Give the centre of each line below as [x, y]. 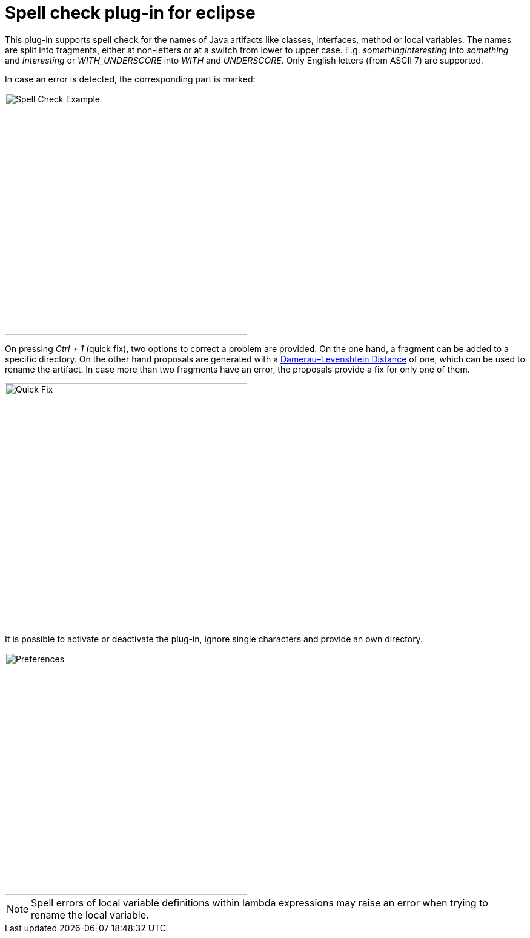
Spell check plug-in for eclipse [130, 13]
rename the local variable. [90, 915]
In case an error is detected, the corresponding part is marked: [130, 79]
